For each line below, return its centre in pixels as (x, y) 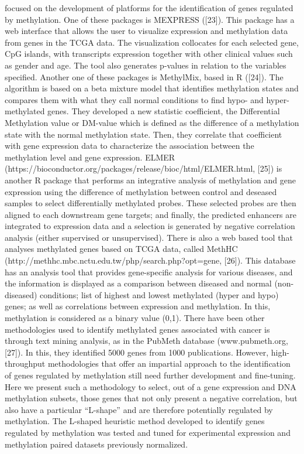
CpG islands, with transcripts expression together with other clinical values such (149, 54)
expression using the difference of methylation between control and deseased (141, 191)
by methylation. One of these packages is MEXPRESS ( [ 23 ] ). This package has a (150, 19)
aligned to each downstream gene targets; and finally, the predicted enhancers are (151, 214)
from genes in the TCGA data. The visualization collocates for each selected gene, (152, 42)
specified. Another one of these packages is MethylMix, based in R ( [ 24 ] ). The (144, 76)
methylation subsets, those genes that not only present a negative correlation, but (151, 398)
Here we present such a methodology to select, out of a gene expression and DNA (151, 386)
